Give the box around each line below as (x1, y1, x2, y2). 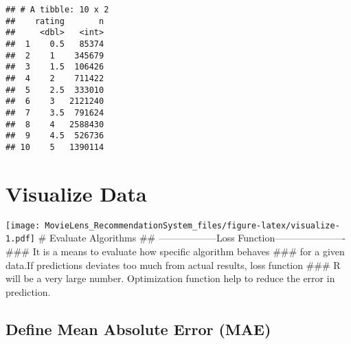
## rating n (5, 16, 104, 26)
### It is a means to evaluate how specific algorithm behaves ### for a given (5, 244, 345, 258)
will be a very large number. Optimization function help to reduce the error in (5, 271, 335, 286)
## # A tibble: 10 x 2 (5, 5, 109, 14)
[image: (5, 220, 41, 230)
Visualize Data (5, 179, 147, 207)
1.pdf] (5, 234, 35, 244)
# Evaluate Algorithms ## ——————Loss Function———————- (38, 230, 346, 245)
